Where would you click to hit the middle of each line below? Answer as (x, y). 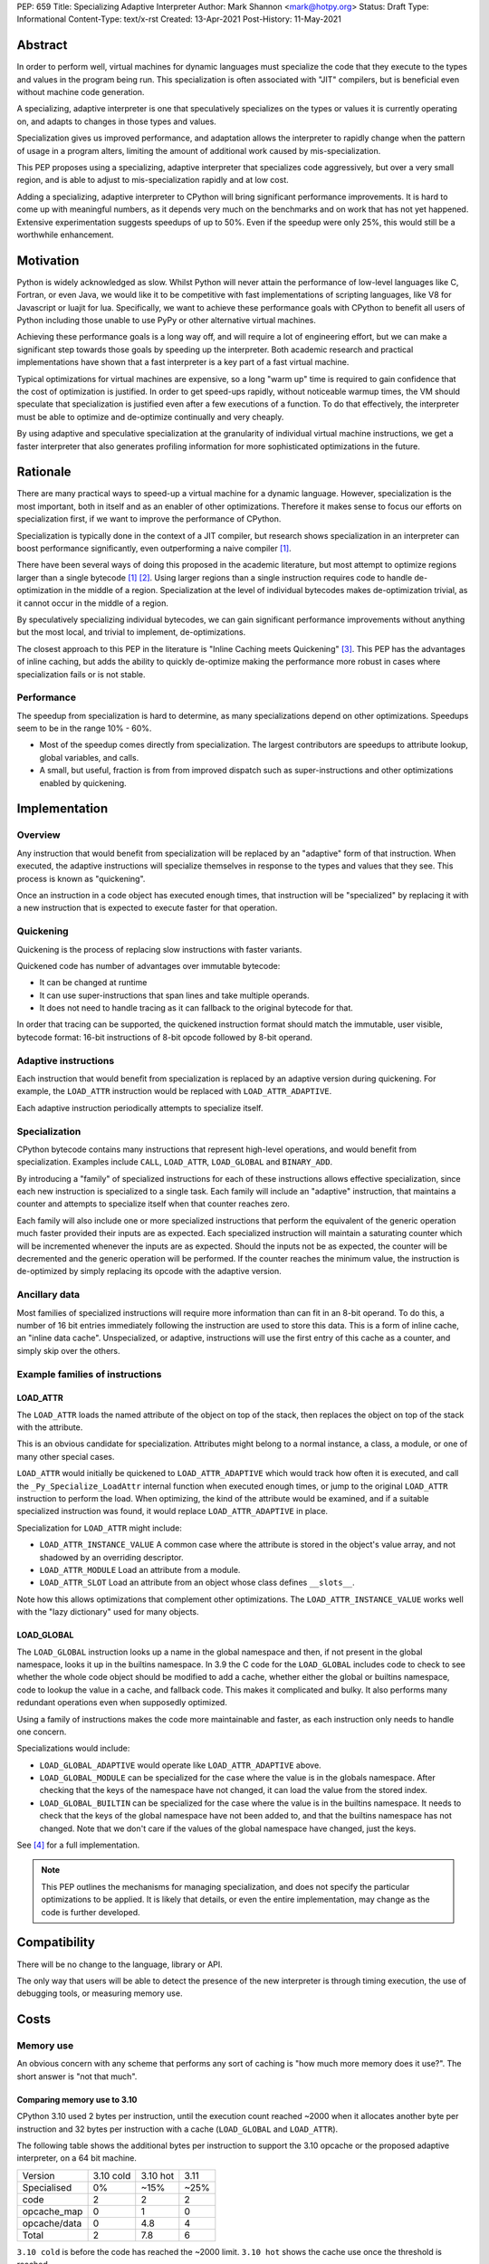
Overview (38, 835)
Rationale (44, 472)
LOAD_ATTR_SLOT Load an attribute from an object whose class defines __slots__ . (197, 1583)
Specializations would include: (73, 1749)
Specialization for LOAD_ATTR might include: (100, 1528)
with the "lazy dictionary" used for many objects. (108, 1612)
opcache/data (52, 2223)
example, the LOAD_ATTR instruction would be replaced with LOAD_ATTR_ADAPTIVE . (174, 1091)
